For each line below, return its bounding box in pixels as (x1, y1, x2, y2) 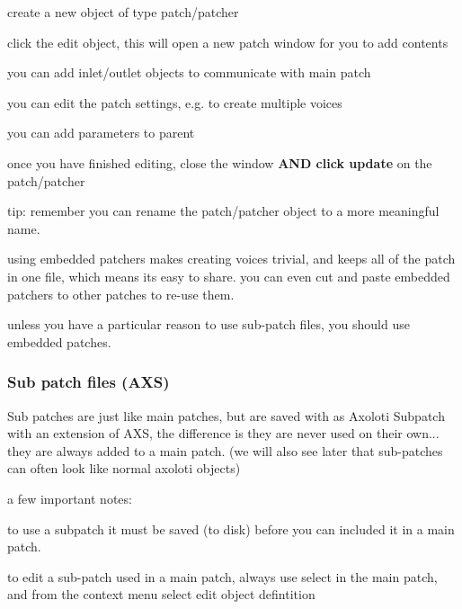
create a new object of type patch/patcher (7, 3, 239, 21)
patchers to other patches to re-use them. (7, 284, 235, 303)
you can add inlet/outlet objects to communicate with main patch (7, 63, 371, 82)
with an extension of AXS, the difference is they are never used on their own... (7, 424, 440, 443)
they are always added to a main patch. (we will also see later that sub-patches (7, 441, 443, 460)
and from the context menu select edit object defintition (7, 585, 315, 604)
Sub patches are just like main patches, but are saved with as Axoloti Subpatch (7, 406, 445, 425)
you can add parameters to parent (7, 123, 195, 142)
